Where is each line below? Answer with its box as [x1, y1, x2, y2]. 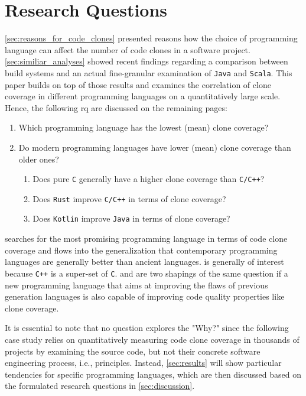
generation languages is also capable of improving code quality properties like [5, 290, 285, 303]
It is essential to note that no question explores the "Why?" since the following [5, 322, 289, 334]
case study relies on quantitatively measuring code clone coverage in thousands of [5, 333, 300, 345]
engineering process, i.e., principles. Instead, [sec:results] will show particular [5, 356, 282, 369]
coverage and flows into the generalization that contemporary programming [5, 244, 278, 256]
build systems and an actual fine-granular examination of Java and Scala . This [5, 66, 292, 79]
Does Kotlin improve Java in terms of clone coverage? [32, 212, 230, 225]
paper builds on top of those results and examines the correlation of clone [5, 78, 271, 90]
